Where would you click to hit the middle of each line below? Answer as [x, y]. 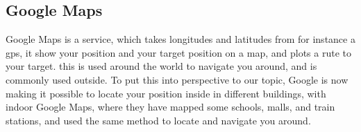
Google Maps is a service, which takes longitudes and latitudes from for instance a [180, 39]
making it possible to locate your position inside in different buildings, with [166, 93]
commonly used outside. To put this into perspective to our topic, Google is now [177, 79]
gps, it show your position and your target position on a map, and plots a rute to [178, 52]
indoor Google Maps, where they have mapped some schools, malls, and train [170, 107]
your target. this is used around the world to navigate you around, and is [161, 66]
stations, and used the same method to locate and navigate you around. [158, 120]
